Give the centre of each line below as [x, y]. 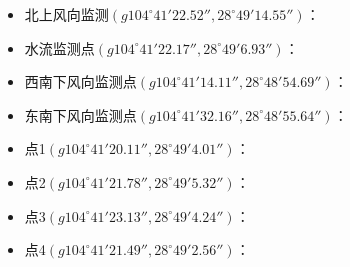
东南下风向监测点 [80, 114]
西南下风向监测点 [80, 81]
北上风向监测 [66, 14]
